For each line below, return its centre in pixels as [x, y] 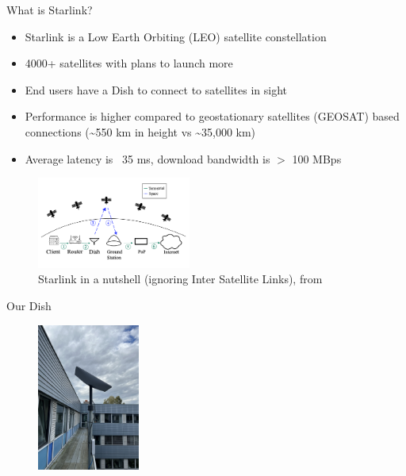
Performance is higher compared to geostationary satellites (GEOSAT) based [212, 116]
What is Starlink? [50, 10]
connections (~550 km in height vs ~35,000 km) [140, 131]
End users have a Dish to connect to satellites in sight [156, 89]
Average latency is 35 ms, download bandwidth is [147, 158]
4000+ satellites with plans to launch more [129, 63]
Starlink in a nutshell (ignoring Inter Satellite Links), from [180, 279]
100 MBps [317, 158]
